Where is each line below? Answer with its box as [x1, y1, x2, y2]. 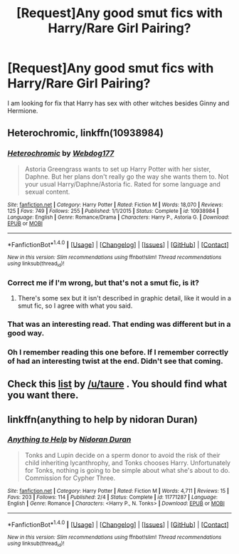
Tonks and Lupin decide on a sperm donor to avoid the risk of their [24, 451, 221, 459]
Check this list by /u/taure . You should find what [7, 378, 228, 390]
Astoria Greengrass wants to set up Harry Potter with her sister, [24, 164, 211, 173]
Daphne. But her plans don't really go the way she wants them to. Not [24, 172, 229, 181]
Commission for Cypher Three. [24, 474, 116, 482]
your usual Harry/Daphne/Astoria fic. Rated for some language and [24, 179, 221, 188]
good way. [7, 328, 45, 338]
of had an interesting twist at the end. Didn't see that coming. [7, 356, 223, 366]
